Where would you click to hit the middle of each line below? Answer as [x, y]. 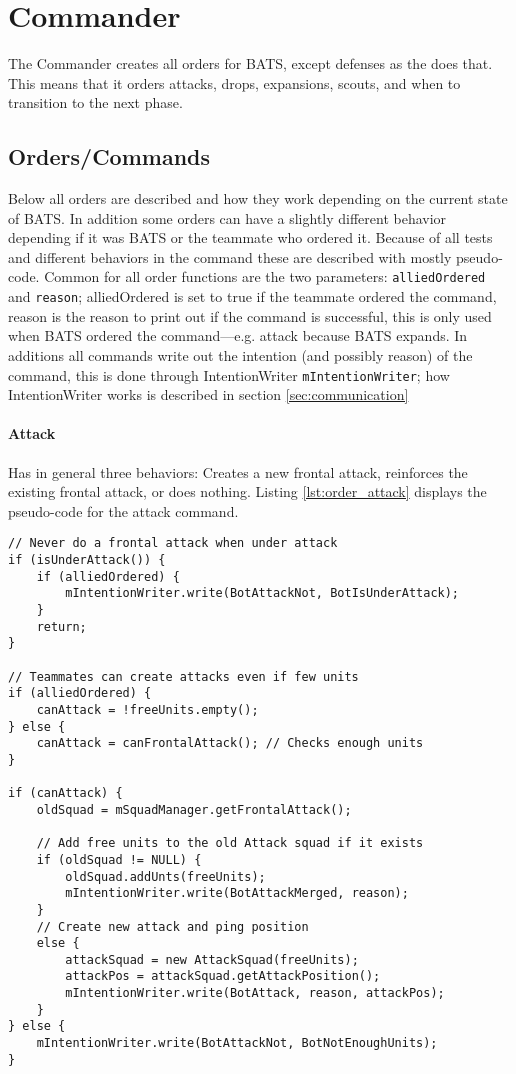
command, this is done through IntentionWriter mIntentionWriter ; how [229, 374]
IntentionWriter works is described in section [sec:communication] [208, 394]
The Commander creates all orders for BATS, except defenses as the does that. [250, 63]
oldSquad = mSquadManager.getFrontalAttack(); [194, 809]
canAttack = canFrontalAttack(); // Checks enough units [230, 743]
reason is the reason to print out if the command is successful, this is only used [250, 315]
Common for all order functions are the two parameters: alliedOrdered [265, 276]
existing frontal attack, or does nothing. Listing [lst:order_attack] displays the [247, 491]
